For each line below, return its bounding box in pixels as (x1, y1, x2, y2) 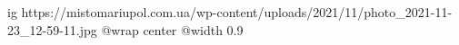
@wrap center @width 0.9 (101, 20, 244, 39)
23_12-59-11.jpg (7, 20, 97, 39)
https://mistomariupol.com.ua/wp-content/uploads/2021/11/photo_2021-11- (21, 3, 453, 21)
